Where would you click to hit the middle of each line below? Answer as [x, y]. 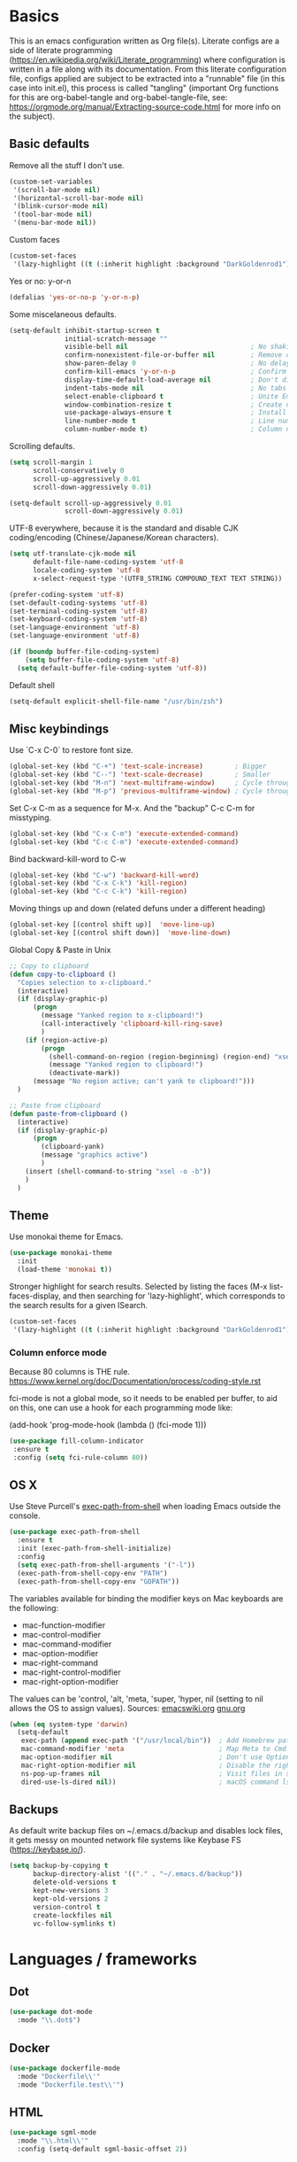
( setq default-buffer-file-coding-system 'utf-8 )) [112, 668]
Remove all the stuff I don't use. [67, 165]
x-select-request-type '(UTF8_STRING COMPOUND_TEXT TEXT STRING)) [157, 578]
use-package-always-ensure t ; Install [176, 413]
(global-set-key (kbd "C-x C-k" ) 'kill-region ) [99, 883]
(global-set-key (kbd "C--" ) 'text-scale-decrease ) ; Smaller [140, 775]
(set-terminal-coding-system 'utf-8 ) [79, 611]
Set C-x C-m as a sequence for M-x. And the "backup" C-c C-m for [132, 808]
